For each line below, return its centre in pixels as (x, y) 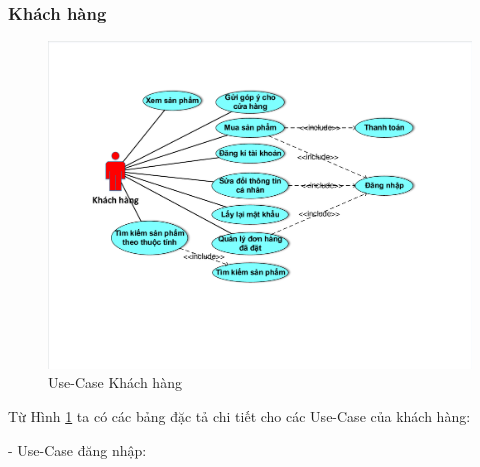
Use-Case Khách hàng (115, 382)
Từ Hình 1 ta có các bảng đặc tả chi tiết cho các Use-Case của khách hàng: (239, 415)
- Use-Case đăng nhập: (77, 449)
